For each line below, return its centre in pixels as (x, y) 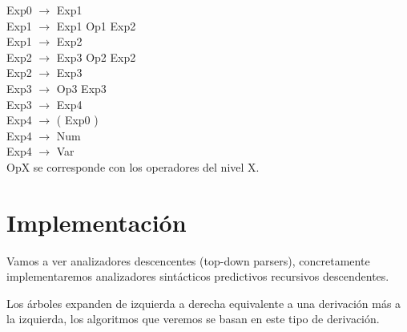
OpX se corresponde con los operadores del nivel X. (133, 166)
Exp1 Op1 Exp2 (96, 25)
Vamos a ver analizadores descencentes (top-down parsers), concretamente (188, 260)
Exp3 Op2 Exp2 (96, 57)
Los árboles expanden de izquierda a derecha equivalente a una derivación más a (204, 303)
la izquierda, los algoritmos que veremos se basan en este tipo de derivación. (193, 319)
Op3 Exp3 (81, 88)
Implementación (97, 222)
